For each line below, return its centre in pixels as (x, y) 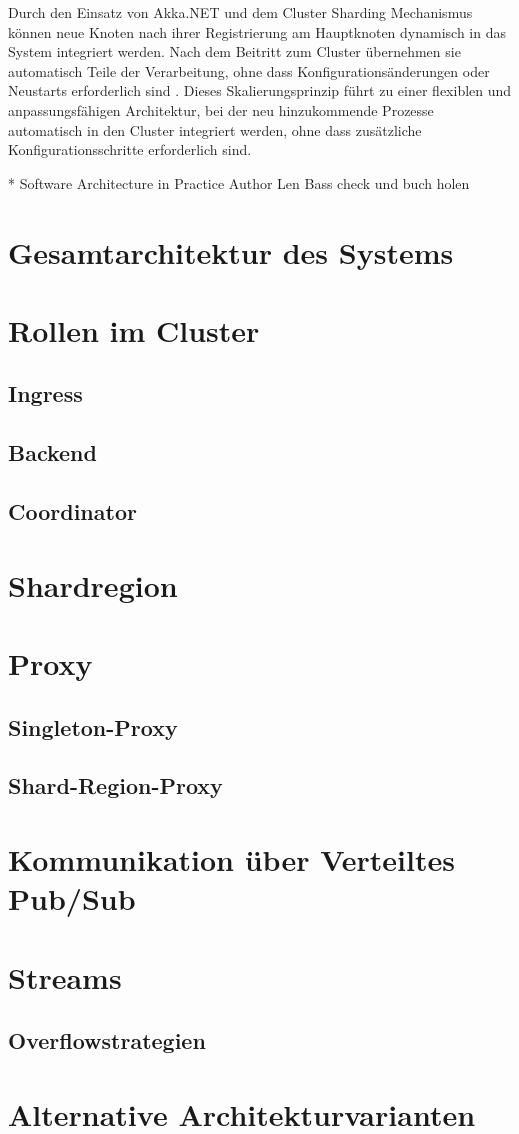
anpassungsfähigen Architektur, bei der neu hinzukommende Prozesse (221, 109)
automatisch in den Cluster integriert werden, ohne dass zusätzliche (215, 129)
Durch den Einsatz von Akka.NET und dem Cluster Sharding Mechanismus (240, 12)
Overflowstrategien (107, 1040)
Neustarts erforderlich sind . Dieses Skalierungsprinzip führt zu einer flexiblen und (260, 90)
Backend (52, 452)
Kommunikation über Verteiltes (231, 858)
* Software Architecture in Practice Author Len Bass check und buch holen (239, 182)
